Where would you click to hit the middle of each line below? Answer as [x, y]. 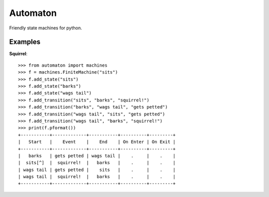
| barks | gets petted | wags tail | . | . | [97, 156]
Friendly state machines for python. [46, 28]
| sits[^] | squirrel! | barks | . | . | [97, 163]
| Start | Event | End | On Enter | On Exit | [97, 142]
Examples [25, 42]
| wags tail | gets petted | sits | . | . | [97, 170]
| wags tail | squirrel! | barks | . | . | [97, 177]
